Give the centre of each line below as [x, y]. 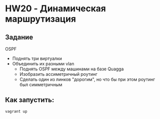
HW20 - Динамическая [56, 9]
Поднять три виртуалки [37, 59]
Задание [19, 37]
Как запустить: [30, 100]
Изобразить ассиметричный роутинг [58, 74]
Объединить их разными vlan [43, 64]
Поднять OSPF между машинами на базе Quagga [72, 69]
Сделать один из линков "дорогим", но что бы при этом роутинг [87, 79]
